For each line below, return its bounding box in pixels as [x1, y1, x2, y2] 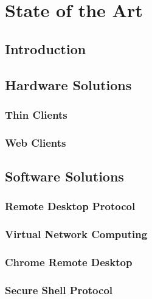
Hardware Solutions [5, 75, 132, 94]
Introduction [5, 39, 86, 58]
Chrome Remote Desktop [5, 255, 133, 270]
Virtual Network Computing [5, 227, 148, 242]
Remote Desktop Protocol [5, 199, 136, 214]
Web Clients [5, 135, 66, 150]
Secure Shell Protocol [5, 282, 113, 297]
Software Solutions [5, 167, 124, 186]
